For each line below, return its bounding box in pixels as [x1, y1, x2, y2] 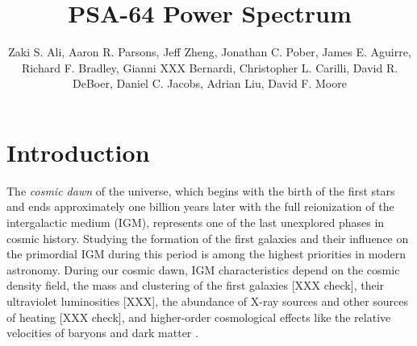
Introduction [6, 135, 150, 168]
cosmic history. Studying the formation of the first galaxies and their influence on [6, 229, 409, 246]
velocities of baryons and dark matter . [6, 324, 198, 341]
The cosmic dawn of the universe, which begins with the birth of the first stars [6, 182, 395, 199]
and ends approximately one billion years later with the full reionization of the [6, 198, 394, 215]
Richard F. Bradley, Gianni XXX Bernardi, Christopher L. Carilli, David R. [21, 59, 398, 76]
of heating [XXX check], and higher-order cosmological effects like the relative [6, 308, 391, 325]
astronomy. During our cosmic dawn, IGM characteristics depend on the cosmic [6, 261, 400, 278]
